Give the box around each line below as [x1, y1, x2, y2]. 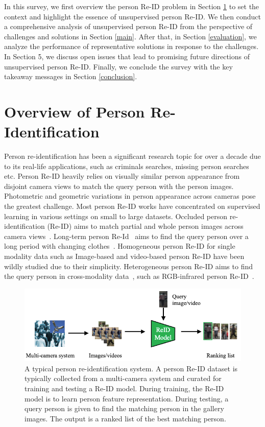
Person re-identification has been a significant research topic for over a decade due [4, 151, 261, 161]
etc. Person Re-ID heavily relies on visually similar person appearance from [4, 171, 240, 181]
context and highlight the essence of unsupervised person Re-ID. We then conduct [4, 11, 261, 21]
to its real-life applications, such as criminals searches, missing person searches [4, 160, 249, 171]
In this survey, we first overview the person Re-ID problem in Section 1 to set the [4, 1, 259, 11]
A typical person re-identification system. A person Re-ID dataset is [25, 363, 238, 373]
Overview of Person [4, 101, 145, 122]
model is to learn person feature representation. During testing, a [25, 393, 229, 404]
